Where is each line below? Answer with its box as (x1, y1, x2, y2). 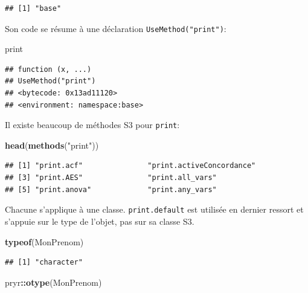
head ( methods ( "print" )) (5, 138, 99, 151)
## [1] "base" (5, 4, 62, 13)
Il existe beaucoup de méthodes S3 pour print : (5, 118, 180, 131)
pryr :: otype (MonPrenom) (5, 275, 102, 288)
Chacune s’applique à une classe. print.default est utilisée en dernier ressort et (5, 203, 304, 216)
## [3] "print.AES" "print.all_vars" (5, 173, 217, 182)
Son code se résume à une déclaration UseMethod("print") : (5, 22, 226, 34)
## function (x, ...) (5, 65, 92, 74)
